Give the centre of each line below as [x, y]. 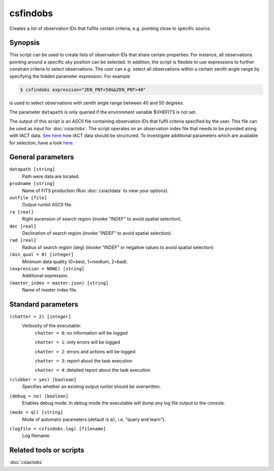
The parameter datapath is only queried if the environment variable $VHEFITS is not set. [103, 112]
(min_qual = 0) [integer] [42, 255]
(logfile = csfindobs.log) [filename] [58, 429]
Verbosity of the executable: [52, 326]
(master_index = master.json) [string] [59, 283]
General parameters [42, 157]
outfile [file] [28, 198]
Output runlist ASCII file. [47, 205]
